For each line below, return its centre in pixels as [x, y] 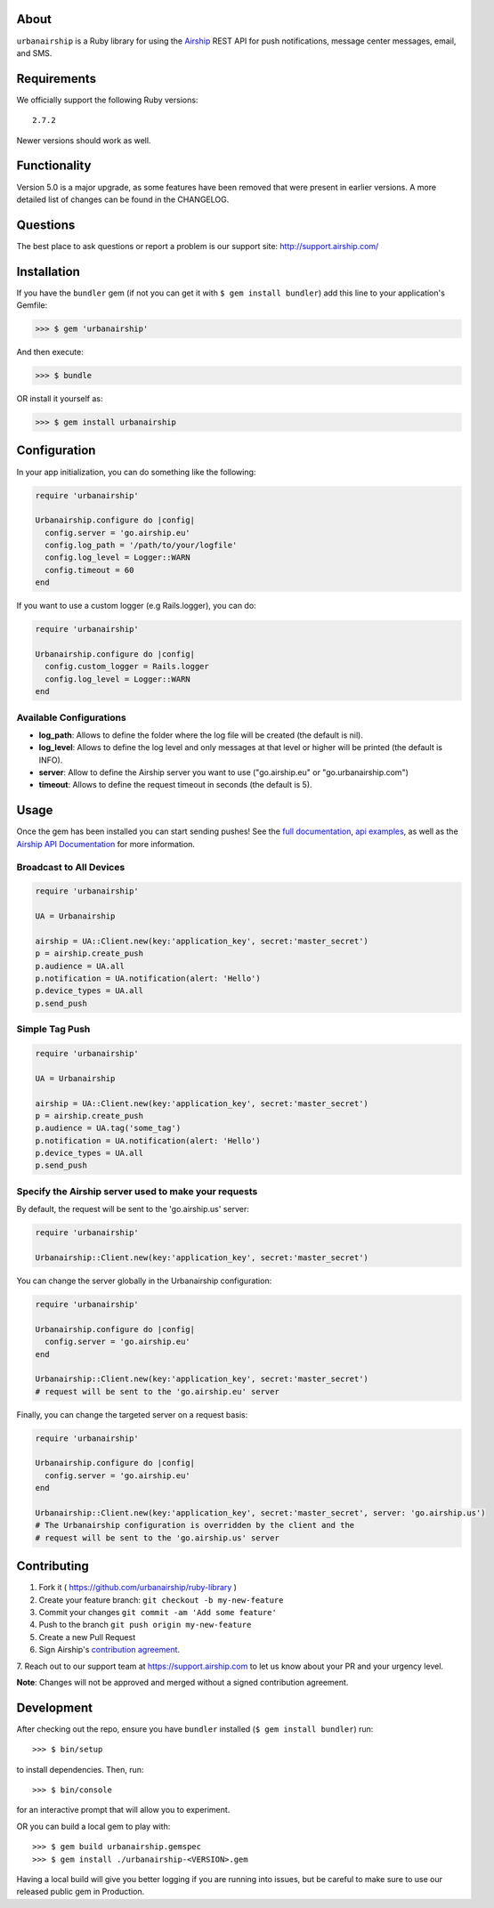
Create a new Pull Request [87, 1637]
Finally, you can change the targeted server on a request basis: [132, 1414]
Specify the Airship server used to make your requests [137, 1191]
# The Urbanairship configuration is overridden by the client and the [195, 1525]
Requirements [57, 79]
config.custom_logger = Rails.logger [127, 667]
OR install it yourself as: [60, 399]
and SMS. [34, 53]
